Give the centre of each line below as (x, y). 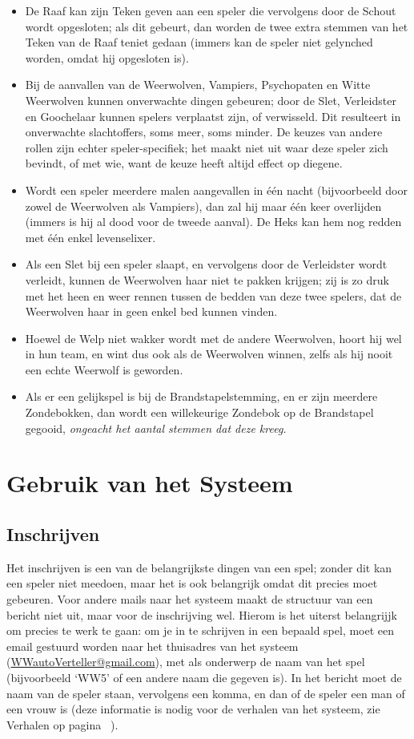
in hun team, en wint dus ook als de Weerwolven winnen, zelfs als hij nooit (209, 354)
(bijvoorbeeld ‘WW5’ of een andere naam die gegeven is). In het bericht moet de (204, 677)
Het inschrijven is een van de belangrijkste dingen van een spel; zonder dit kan (199, 567)
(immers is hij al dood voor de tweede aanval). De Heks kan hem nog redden (213, 222)
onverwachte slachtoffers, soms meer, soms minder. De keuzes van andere (204, 132)
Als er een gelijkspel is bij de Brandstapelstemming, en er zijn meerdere (201, 396)
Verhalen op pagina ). (62, 724)
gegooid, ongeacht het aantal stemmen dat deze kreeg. (156, 428)
